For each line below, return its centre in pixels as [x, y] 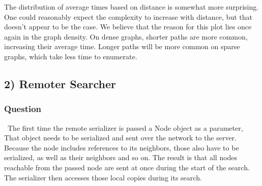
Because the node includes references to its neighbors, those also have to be [122, 147]
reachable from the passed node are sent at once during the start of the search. [127, 167]
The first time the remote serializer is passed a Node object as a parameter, [125, 127]
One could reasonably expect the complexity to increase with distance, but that [128, 16]
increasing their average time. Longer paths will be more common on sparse [122, 46]
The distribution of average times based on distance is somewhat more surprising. [132, 7]
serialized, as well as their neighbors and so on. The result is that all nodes [121, 157]
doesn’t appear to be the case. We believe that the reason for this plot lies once [128, 27]
